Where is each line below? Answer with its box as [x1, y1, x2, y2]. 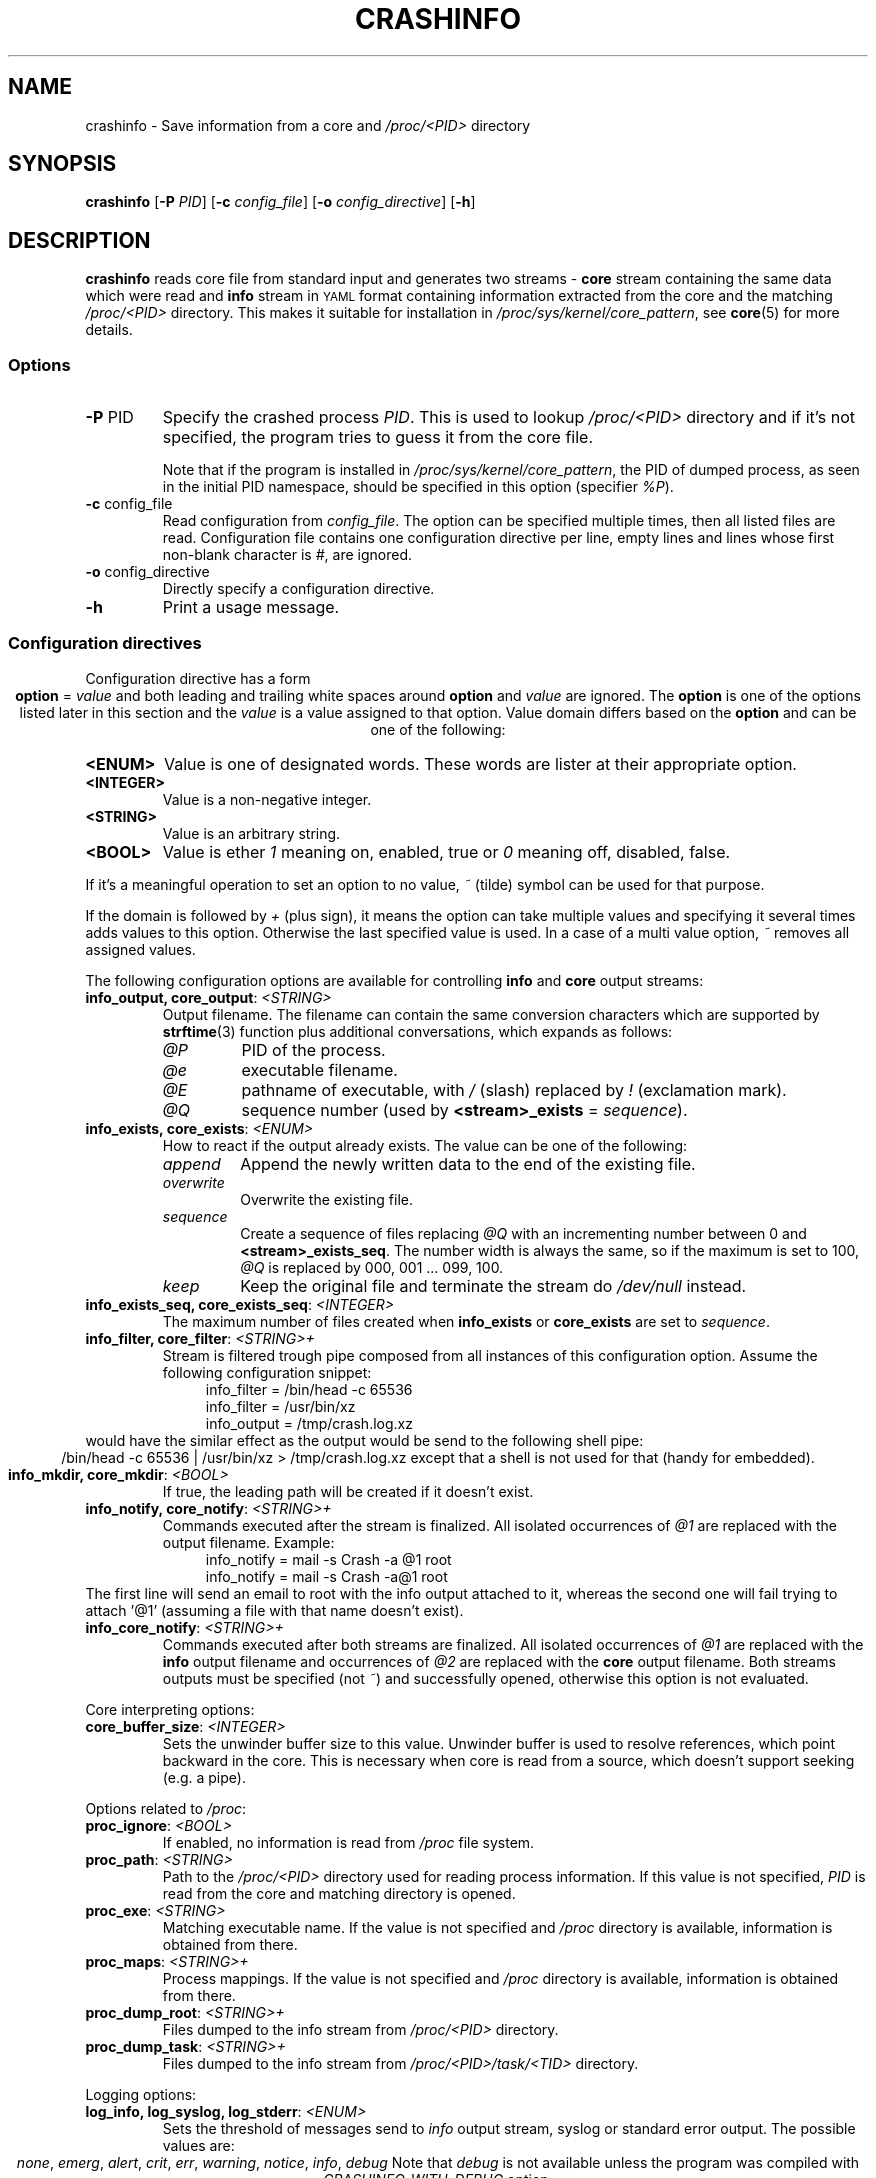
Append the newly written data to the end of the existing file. [240, 1153, 696, 1174]
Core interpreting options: [85, 1700, 255, 1718]
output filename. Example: [162, 1533, 335, 1551]
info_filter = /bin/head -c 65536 [205, 1380, 413, 1398]
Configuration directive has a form [85, 669, 311, 687]
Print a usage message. [162, 597, 340, 618]
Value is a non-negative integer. [162, 790, 372, 808]
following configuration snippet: [162, 1363, 372, 1381]
